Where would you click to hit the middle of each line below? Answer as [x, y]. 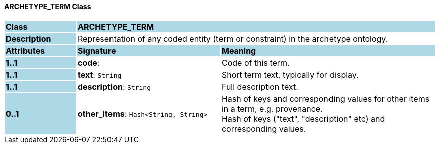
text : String [99, 75]
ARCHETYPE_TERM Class [48, 7]
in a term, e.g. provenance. [272, 109]
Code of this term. [255, 63]
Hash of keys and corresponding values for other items [325, 99]
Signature [97, 51]
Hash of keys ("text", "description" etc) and [303, 119]
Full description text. [260, 87]
